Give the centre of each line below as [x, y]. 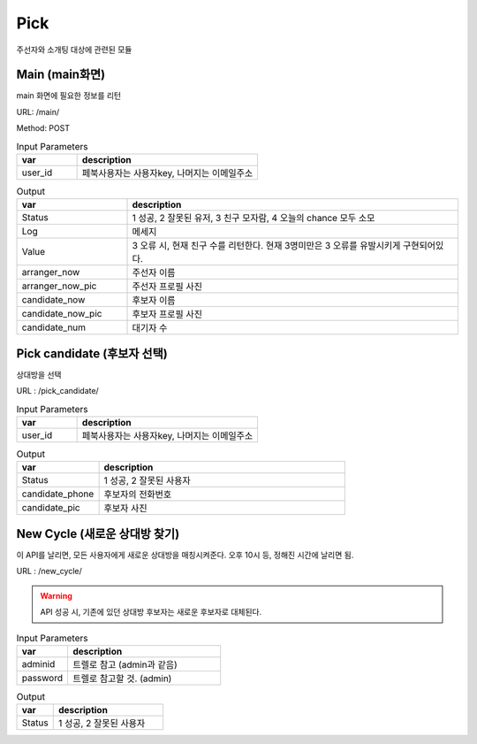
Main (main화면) [61, 75]
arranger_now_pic [59, 286]
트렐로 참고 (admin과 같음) [125, 664]
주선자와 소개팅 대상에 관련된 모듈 [74, 50]
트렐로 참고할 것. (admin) [122, 679]
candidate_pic [51, 508]
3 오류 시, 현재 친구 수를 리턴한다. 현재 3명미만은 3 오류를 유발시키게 [266, 246]
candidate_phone [58, 494]
